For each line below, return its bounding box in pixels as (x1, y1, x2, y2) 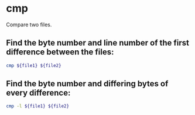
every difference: (6, 88, 71, 98)
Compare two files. (6, 21, 52, 28)
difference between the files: (6, 47, 114, 57)
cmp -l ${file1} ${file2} (6, 103, 69, 109)
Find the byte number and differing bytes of (6, 79, 169, 89)
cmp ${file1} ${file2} (6, 62, 61, 68)
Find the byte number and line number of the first (6, 38, 189, 48)
